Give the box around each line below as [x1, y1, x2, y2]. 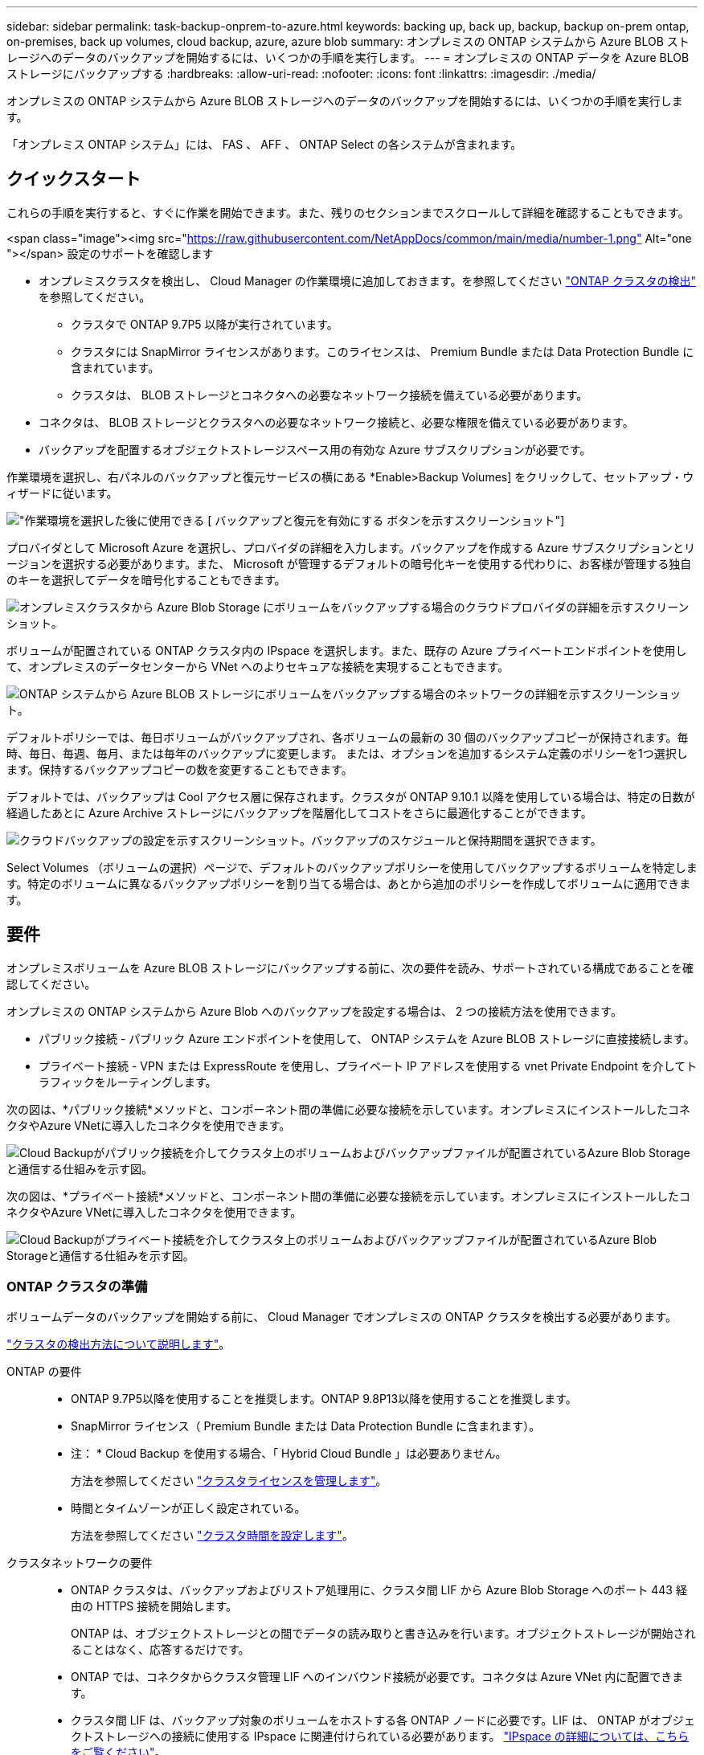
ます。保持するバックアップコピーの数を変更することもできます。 [6, 762, 353, 776]
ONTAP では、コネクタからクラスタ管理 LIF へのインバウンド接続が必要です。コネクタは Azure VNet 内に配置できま [71, 1670, 684, 1684]
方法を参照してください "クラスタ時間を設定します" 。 [71, 1528, 354, 1543]
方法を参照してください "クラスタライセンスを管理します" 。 [71, 1474, 387, 1488]
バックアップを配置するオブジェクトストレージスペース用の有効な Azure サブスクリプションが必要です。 [39, 442, 591, 456]
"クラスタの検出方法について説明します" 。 [6, 1337, 231, 1352]
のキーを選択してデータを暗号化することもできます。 [6, 572, 286, 587]
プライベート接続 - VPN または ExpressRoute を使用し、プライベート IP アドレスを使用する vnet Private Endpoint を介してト [39, 1058, 698, 1073]
